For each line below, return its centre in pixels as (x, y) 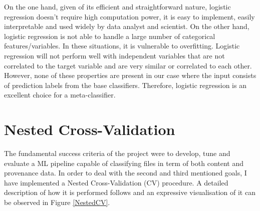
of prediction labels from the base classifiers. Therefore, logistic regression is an (125, 85)
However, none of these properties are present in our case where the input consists (130, 75)
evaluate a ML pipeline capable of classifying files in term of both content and (124, 163)
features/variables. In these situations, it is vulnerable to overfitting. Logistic (122, 46)
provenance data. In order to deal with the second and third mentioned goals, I (125, 173)
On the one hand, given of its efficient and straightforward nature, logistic (117, 6)
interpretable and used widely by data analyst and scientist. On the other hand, (127, 26)
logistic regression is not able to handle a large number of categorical (110, 36)
